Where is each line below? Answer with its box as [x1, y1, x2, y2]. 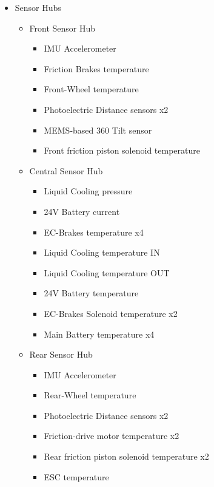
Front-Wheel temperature [44, 83, 139, 95]
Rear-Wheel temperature [44, 389, 136, 401]
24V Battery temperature [44, 287, 139, 299]
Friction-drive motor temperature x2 [44, 429, 179, 442]
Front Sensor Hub [29, 21, 96, 34]
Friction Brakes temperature [44, 62, 149, 75]
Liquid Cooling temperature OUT [44, 266, 170, 279]
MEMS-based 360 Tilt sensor [44, 123, 152, 136]
